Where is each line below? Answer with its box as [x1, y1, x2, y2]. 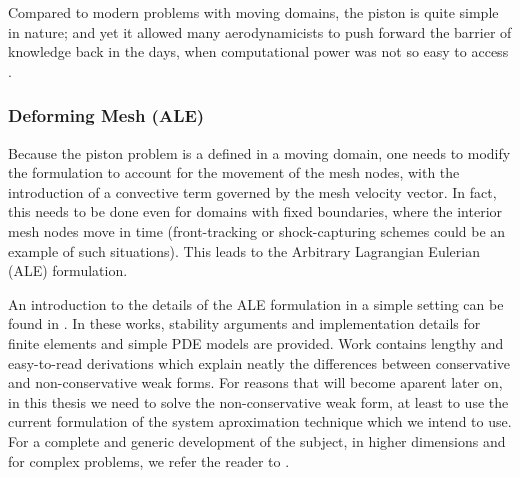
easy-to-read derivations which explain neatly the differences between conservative [8, 352, 511, 373]
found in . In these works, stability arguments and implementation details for [8, 313, 481, 334]
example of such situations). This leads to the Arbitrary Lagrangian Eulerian [8, 240, 480, 261]
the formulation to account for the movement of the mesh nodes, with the [8, 162, 460, 183]
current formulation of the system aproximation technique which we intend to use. [8, 411, 512, 432]
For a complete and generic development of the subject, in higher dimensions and [8, 430, 506, 451]
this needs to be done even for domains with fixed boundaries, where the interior [8, 201, 503, 222]
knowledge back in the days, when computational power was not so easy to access [8, 41, 509, 62]
